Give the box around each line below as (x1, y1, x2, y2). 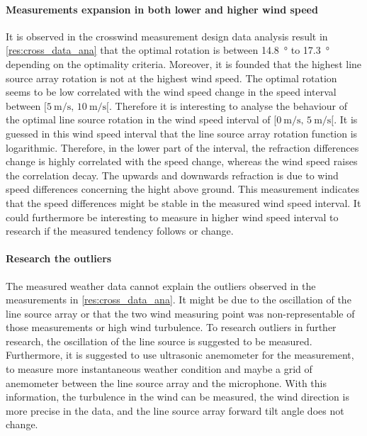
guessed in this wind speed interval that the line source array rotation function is (6, 125, 358, 140)
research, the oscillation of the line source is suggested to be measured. (6, 333, 312, 348)
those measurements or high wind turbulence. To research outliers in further (6, 320, 337, 335)
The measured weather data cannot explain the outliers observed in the (6, 278, 316, 293)
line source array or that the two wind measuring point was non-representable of (6, 306, 355, 320)
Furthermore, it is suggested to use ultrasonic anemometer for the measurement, (6, 347, 354, 362)
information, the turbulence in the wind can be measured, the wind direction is (6, 389, 349, 404)
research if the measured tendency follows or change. (6, 223, 234, 238)
